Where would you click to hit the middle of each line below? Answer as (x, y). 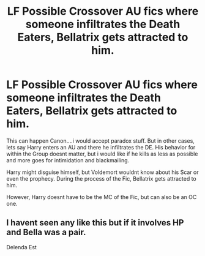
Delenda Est (21, 247)
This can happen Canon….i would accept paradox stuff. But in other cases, (100, 141)
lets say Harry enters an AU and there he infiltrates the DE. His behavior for (101, 147)
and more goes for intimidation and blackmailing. (68, 160)
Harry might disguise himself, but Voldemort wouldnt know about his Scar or (102, 172)
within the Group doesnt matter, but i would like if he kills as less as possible (102, 154)
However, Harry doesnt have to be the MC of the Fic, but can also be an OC (102, 197)
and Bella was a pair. (46, 232)
